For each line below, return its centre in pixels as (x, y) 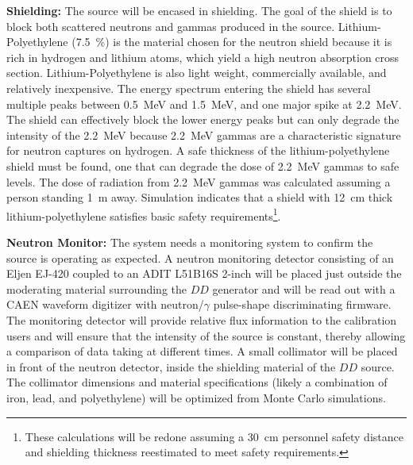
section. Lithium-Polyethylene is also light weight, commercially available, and (197, 73)
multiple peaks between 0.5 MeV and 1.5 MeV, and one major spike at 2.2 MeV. (204, 104)
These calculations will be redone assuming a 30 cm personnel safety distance (214, 436)
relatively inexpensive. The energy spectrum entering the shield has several (189, 88)
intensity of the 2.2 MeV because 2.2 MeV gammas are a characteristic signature (204, 135)
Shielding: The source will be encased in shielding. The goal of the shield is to (199, 10)
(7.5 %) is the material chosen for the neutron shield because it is (232, 42)
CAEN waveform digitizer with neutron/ (105, 304)
